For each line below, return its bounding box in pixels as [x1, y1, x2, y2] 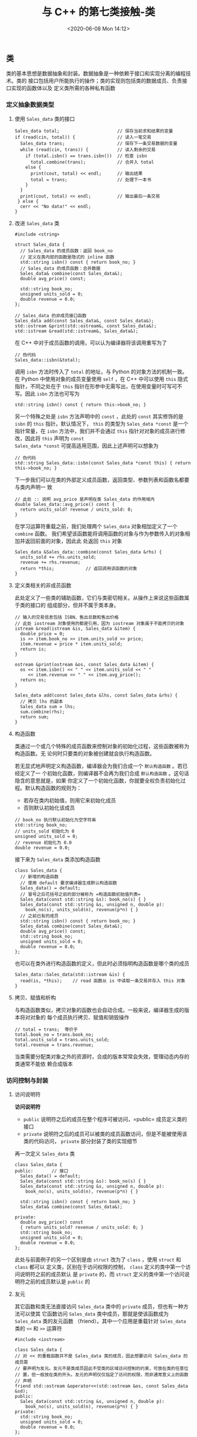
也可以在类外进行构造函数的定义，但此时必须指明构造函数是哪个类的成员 [14, 960, 189, 967]
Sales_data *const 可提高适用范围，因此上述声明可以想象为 [14, 442, 159, 449]
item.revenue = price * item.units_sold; [20, 641, 123, 647]
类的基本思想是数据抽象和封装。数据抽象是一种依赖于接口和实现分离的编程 [6, 70, 186, 77]
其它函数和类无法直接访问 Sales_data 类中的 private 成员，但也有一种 [14, 1303, 184, 1310]
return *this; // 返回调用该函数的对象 [20, 565, 138, 572]
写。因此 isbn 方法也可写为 [14, 390, 80, 397]
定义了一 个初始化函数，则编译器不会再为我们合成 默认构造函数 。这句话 [19, 769, 189, 777]
